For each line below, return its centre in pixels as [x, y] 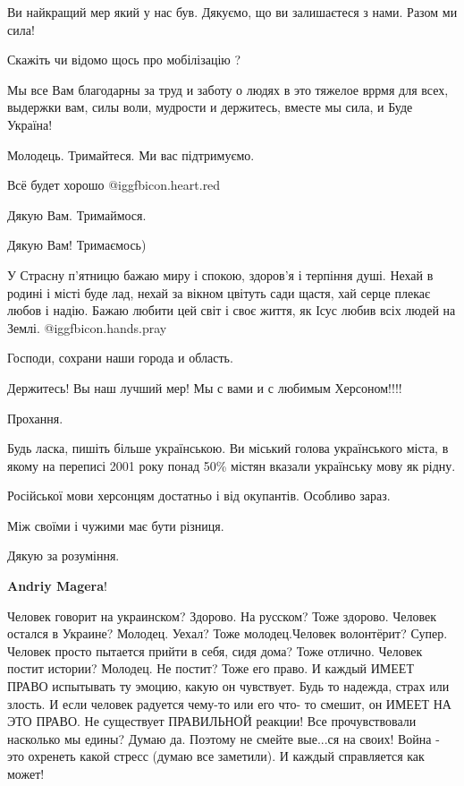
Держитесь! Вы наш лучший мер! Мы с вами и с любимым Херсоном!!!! [205, 387]
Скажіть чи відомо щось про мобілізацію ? [124, 60]
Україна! [30, 124]
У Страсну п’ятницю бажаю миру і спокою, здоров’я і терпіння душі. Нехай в [220, 274]
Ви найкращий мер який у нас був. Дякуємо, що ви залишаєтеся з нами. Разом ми [232, 12]
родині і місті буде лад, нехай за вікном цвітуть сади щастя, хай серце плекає [219, 292]
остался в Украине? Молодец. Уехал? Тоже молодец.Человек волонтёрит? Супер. [228, 633]
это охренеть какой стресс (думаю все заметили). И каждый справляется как [216, 756]
